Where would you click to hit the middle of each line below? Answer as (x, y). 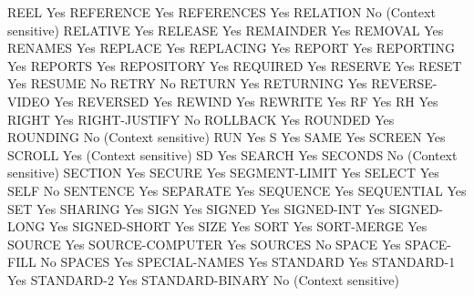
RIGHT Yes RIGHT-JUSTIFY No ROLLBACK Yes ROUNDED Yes (201, 119)
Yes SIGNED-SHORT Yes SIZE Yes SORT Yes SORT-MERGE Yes (238, 226)
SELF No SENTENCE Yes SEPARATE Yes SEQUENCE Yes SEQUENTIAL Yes (237, 190)
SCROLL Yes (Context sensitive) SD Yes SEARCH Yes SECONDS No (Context (232, 154)
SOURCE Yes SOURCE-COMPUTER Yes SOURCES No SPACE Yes (204, 244)
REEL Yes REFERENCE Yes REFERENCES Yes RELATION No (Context (222, 12)
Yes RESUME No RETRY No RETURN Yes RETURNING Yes (187, 83)
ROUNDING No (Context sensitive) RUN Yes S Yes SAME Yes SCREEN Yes (227, 137)
